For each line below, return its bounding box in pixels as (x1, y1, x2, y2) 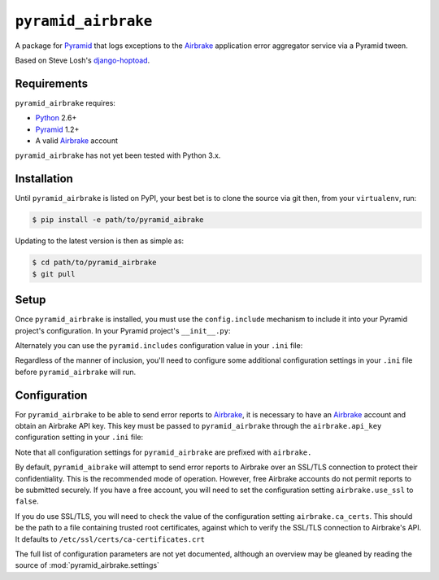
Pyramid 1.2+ (35, 124, 80, 134)
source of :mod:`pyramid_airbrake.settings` (15, 560, 160, 570)
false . (15, 496, 40, 506)
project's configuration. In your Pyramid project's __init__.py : (15, 325, 231, 335)
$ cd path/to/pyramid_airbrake (32, 258, 158, 268)
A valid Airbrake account (35, 136, 118, 146)
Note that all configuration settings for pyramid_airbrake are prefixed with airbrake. (15, 447, 312, 457)
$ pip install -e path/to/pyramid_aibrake (32, 216, 204, 225)
